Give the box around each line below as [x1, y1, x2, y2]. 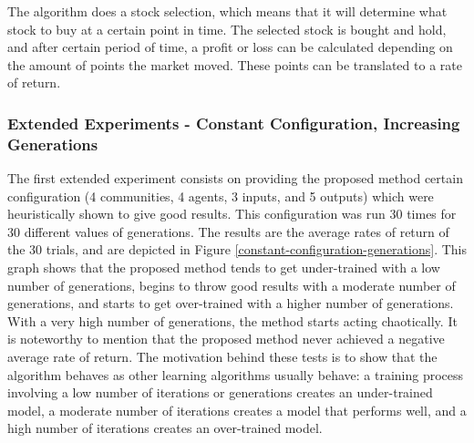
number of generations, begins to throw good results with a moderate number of [7, 275, 456, 294]
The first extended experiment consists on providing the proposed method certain [7, 169, 463, 188]
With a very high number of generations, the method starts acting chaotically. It [7, 311, 458, 330]
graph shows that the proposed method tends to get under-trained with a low [7, 258, 440, 277]
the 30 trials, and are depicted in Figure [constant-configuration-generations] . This [7, 240, 467, 259]
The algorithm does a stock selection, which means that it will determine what [7, 2, 448, 20]
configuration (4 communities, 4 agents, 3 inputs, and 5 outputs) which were [7, 186, 434, 205]
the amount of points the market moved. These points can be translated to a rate [7, 55, 462, 74]
